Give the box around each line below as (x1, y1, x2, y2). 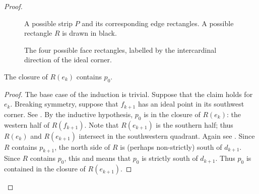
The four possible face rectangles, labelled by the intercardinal (24, 44, 217, 55)
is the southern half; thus (156, 119, 233, 130)
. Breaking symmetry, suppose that (10, 99, 118, 109)
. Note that (84, 119, 119, 130)
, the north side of (54, 141, 110, 152)
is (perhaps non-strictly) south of (120, 141, 222, 152)
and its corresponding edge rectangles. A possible (82, 18, 234, 28)
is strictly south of (142, 153, 198, 163)
